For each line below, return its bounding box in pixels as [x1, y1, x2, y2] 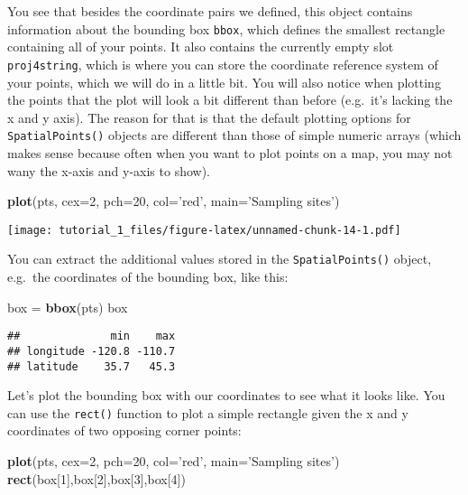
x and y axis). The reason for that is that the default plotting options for [7, 107, 411, 126]
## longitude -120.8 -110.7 [7, 344, 176, 358]
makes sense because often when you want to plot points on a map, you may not [7, 143, 453, 162]
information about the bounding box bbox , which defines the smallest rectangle [7, 19, 445, 38]
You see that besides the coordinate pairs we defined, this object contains [7, 2, 413, 20]
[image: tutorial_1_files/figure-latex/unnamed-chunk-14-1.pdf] [7, 223, 401, 237]
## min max [7, 330, 176, 343]
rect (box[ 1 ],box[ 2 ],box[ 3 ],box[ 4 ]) [7, 469, 186, 488]
